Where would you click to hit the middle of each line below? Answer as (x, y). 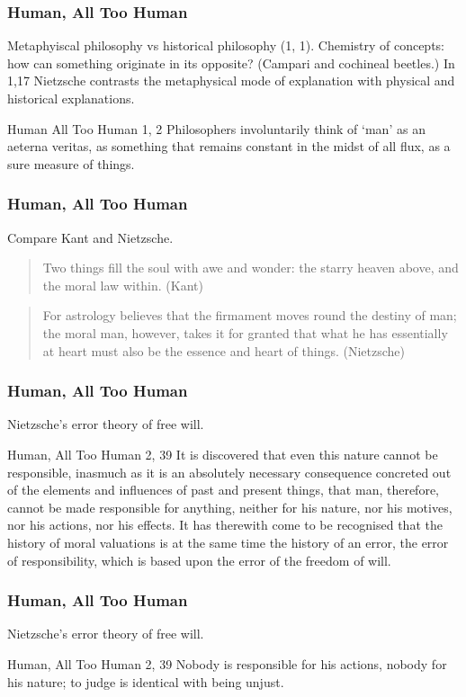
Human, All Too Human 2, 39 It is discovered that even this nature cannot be (223, 454)
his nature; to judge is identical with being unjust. (146, 681)
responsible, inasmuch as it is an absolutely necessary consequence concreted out (229, 472)
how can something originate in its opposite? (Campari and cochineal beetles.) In (231, 63)
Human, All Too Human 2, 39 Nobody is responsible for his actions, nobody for (227, 663)
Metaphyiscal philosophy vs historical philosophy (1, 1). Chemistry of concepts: (226, 45)
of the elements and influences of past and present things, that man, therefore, (224, 490)
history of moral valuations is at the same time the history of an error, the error (228, 542)
